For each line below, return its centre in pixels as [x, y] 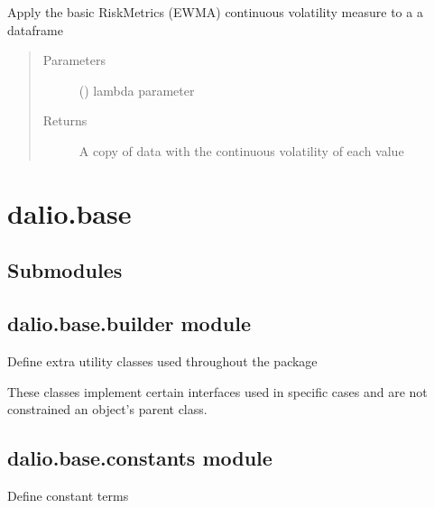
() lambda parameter [137, 90]
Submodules [65, 270]
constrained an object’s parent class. [107, 409]
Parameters [74, 60]
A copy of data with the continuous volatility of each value [241, 150]
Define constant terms [68, 495]
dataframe [35, 29]
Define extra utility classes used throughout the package [162, 360]
